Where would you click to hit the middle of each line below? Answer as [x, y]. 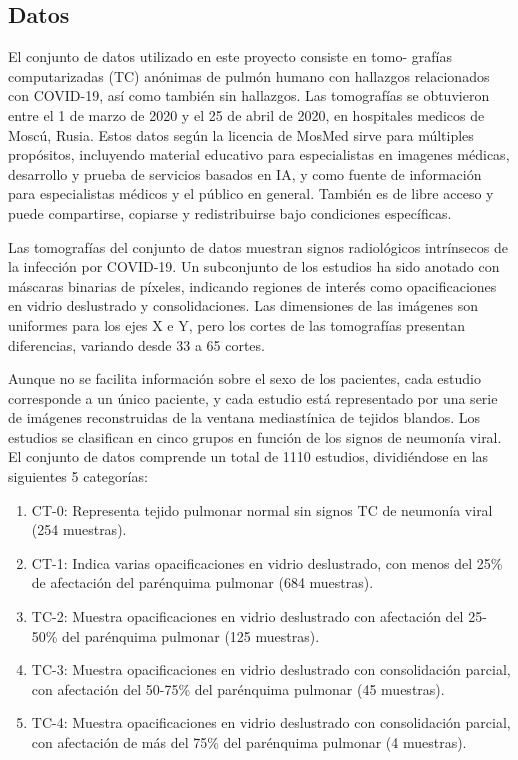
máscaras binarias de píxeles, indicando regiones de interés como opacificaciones [252, 285]
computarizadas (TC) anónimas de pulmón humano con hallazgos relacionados [249, 75]
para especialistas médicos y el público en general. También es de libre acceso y [251, 193]
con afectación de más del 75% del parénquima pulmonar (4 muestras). [249, 742]
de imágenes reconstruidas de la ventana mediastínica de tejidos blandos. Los [244, 417]
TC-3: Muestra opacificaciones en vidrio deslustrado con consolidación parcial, [271, 669]
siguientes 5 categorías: [78, 476]
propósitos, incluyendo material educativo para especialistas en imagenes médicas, [259, 154]
